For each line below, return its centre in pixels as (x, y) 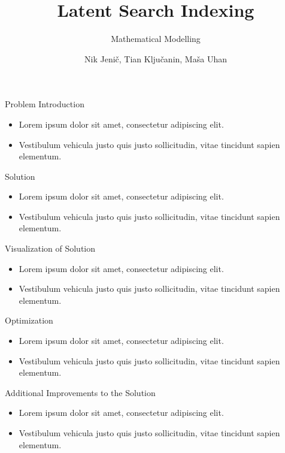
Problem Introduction (45, 104)
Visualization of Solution (50, 248)
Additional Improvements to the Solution (80, 392)
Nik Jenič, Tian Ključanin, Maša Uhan (156, 58)
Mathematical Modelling (156, 39)
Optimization (29, 320)
